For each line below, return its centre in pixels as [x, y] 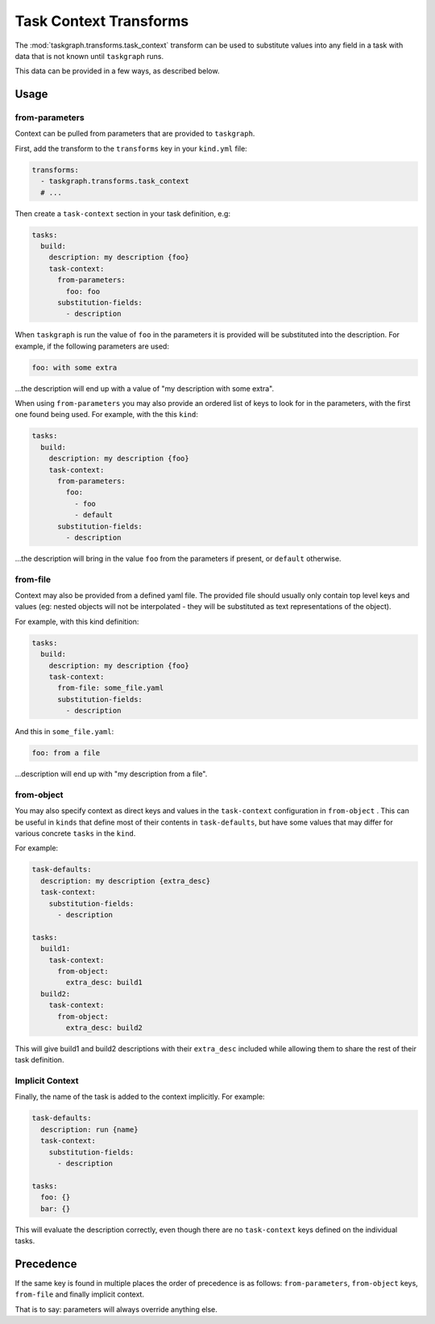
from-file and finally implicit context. [80, 1294]
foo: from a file [66, 753]
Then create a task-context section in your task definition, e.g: [123, 213]
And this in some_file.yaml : [64, 732]
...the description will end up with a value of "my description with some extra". [144, 388]
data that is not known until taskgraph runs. [89, 56]
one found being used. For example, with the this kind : [107, 415]
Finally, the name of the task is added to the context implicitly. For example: [140, 1096]
